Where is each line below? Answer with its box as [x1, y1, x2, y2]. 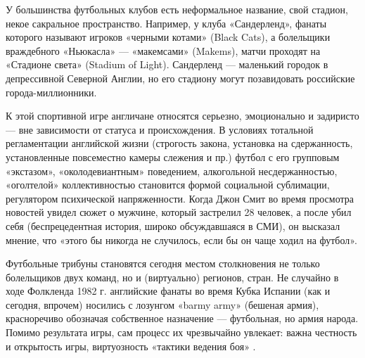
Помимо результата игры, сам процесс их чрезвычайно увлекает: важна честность [6, 325, 357, 340]
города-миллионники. [6, 84, 97, 99]
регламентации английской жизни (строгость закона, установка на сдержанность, [6, 136, 353, 151]
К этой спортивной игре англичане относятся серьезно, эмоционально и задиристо [6, 108, 359, 123]
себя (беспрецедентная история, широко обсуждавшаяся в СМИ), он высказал [6, 218, 340, 233]
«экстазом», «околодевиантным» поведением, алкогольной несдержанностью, [6, 163, 338, 178]
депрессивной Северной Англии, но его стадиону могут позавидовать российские [6, 70, 355, 85]
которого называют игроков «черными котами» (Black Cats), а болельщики [6, 30, 331, 44]
